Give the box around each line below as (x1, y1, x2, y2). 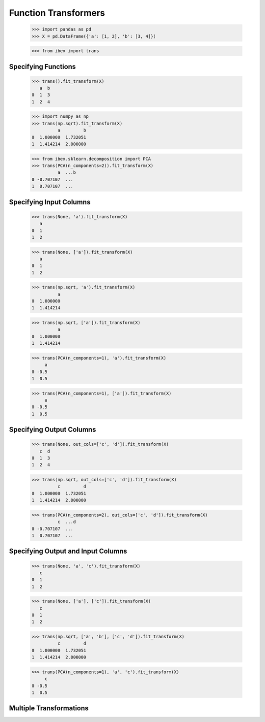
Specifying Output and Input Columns (9, 547, 128, 556)
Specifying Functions (9, 62, 76, 71)
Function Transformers (9, 7, 106, 18)
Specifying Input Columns (9, 197, 91, 206)
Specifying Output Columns (9, 426, 96, 434)
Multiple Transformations (9, 704, 89, 713)
